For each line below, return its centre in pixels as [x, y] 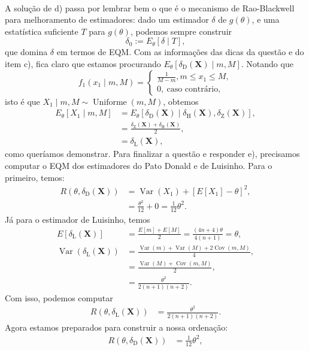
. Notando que [267, 63]
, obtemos [181, 101]
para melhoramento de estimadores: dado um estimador [107, 19]
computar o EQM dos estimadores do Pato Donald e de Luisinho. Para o [139, 165]
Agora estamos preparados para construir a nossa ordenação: [116, 327]
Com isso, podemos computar [59, 297]
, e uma [266, 19]
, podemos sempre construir [181, 31]
